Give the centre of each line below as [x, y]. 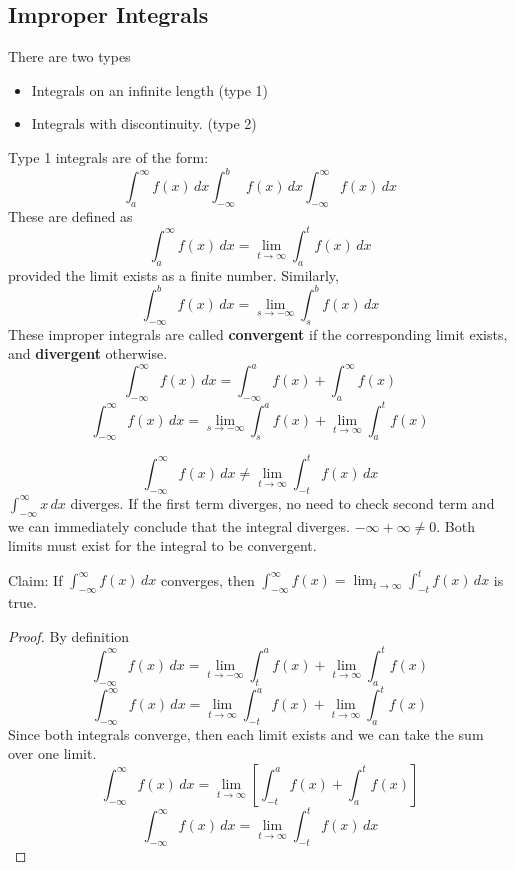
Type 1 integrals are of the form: [108, 156]
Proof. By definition [69, 635]
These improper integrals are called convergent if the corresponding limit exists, [258, 333]
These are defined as [70, 215]
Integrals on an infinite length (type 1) [149, 89]
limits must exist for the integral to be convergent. [162, 545]
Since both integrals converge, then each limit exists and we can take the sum [246, 733]
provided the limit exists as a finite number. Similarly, [173, 274]
